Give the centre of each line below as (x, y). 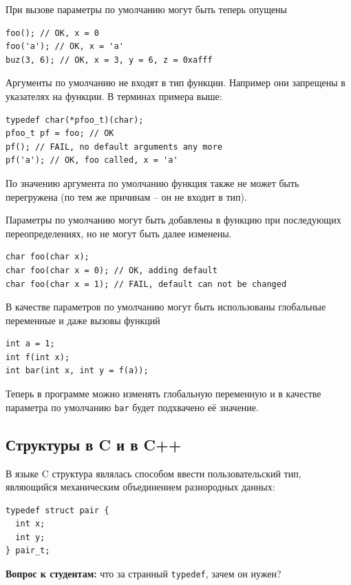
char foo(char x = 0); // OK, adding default (111, 270)
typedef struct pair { (57, 510)
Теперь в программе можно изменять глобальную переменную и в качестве (163, 394)
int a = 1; (30, 344)
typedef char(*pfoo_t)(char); (75, 120)
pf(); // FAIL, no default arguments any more (114, 147)
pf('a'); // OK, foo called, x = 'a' (92, 160)
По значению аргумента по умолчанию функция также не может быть (152, 182)
